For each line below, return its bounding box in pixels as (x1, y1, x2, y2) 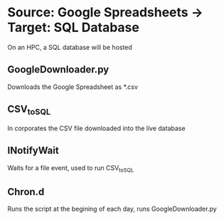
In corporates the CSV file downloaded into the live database (7, 124, 186, 132)
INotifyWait (7, 145, 59, 157)
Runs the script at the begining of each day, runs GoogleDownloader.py (7, 204, 217, 214)
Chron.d (7, 186, 45, 198)
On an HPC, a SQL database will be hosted (7, 43, 133, 51)
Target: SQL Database (7, 19, 140, 36)
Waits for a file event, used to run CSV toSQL (7, 163, 134, 174)
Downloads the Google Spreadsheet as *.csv (7, 83, 139, 91)
